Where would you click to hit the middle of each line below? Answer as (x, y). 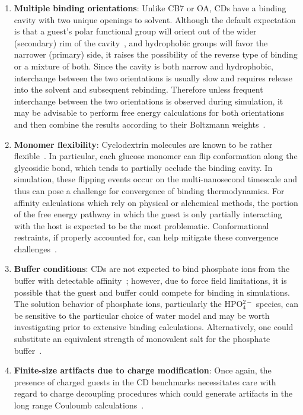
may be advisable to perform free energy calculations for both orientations (149, 113)
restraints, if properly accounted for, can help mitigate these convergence (146, 237)
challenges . (35, 248)
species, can (277, 304)
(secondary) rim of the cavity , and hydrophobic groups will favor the (141, 42)
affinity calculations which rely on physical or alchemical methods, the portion (156, 202)
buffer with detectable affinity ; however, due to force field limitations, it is (150, 281)
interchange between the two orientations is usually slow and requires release (153, 77)
